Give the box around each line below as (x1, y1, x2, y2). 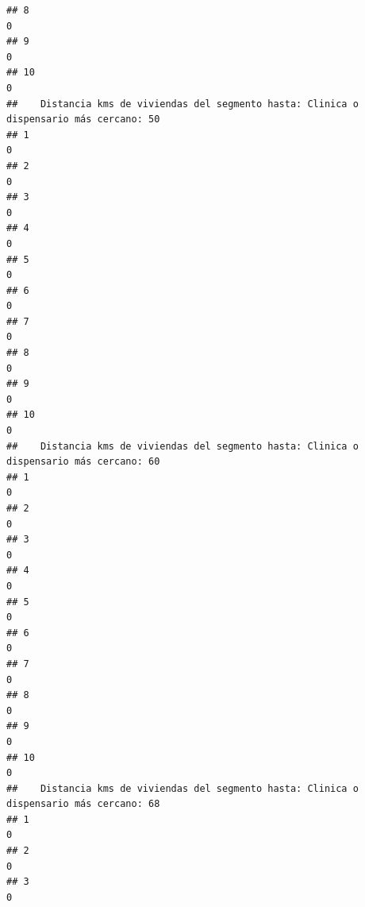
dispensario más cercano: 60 (6, 456, 160, 468)
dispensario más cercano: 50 (6, 114, 160, 125)
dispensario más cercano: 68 (6, 798, 160, 810)
